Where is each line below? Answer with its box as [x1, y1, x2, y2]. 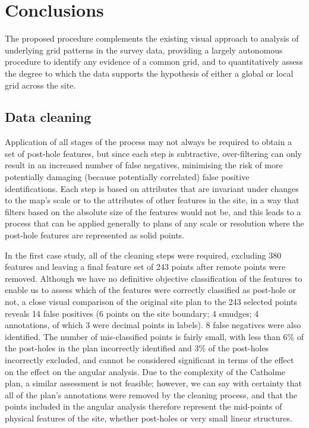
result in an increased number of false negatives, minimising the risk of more [5, 159, 283, 171]
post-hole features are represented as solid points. [5, 229, 184, 241]
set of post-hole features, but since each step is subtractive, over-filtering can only [5, 147, 302, 159]
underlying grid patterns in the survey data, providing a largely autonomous [5, 43, 283, 56]
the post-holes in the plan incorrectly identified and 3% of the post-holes [5, 342, 269, 354]
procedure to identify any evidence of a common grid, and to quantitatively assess [5, 55, 303, 68]
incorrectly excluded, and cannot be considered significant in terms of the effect [5, 353, 294, 366]
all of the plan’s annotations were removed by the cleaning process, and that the [5, 388, 297, 401]
